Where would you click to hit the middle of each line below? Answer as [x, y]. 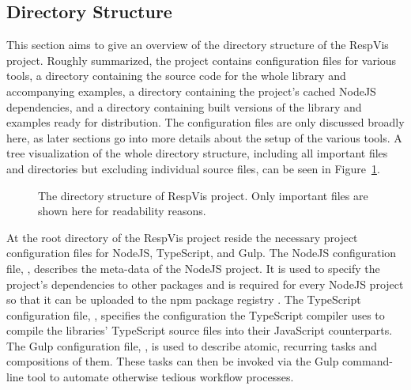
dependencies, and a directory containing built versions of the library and [184, 106]
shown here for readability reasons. [122, 211]
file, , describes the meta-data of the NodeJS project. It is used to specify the [193, 268]
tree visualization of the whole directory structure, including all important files [197, 153]
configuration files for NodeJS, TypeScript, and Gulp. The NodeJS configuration [202, 253]
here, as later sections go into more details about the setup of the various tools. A [204, 137]
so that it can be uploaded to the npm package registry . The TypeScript [184, 299]
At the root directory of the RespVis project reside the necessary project [182, 237]
